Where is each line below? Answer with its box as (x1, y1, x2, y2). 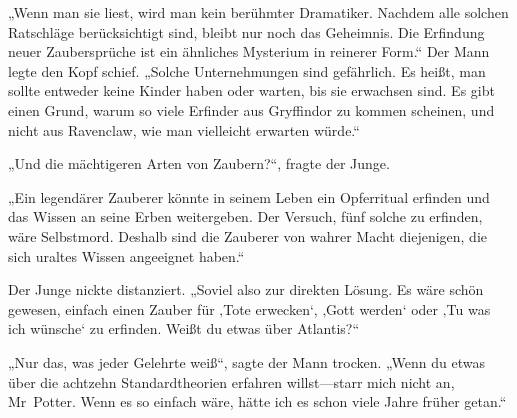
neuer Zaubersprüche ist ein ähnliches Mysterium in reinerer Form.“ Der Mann (8, 41, 490, 62)
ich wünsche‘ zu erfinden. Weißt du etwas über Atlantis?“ (8, 318, 360, 339)
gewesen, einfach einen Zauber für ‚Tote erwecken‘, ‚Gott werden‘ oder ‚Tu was (8, 298, 491, 319)
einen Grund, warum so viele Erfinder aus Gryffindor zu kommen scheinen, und (8, 99, 495, 120)
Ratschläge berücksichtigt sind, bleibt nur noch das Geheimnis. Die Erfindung (8, 21, 485, 42)
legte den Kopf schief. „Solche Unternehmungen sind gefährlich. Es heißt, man (8, 60, 486, 81)
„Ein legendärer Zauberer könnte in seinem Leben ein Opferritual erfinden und (8, 186, 490, 207)
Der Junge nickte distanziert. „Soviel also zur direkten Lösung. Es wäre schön (8, 279, 484, 300)
